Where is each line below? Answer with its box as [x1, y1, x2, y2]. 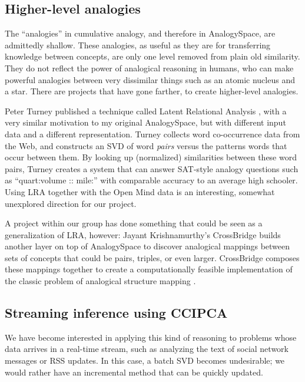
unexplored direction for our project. [5, 197, 137, 209]
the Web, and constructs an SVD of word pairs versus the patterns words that [5, 139, 287, 152]
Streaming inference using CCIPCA [5, 304, 228, 322]
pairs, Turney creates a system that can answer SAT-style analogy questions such [5, 162, 299, 174]
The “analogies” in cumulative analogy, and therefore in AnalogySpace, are [5, 27, 276, 39]
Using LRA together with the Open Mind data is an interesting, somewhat [5, 185, 275, 197]
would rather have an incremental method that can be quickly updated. [5, 365, 263, 378]
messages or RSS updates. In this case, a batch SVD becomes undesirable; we [5, 354, 285, 367]
